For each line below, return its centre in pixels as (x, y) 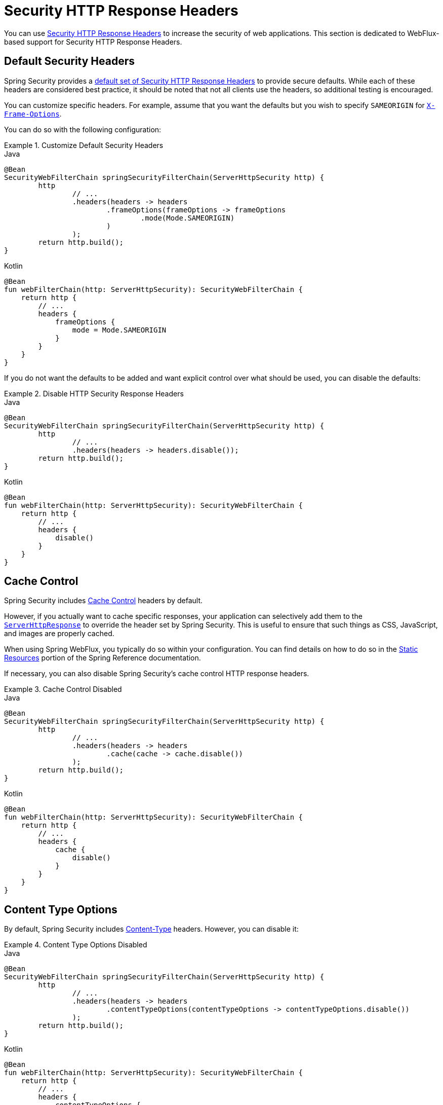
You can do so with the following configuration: (83, 129)
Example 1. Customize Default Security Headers (84, 145)
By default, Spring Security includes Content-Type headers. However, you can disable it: (151, 929)
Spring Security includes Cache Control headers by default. (104, 601)
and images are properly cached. (59, 634)
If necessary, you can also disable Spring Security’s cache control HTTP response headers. (157, 674)
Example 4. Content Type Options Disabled (76, 945)
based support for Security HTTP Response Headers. (93, 42)
